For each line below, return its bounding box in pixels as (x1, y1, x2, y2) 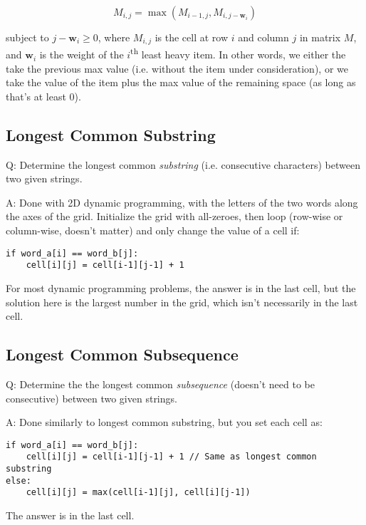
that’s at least (6, 88, 66, 103)
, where (98, 30, 130, 44)
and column (238, 30, 289, 44)
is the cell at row (155, 30, 229, 44)
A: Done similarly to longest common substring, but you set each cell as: (6, 415, 323, 430)
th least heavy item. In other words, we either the (130, 45, 346, 62)
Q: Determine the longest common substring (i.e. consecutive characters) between (6, 157, 360, 172)
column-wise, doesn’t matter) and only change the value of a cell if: (6, 223, 300, 238)
